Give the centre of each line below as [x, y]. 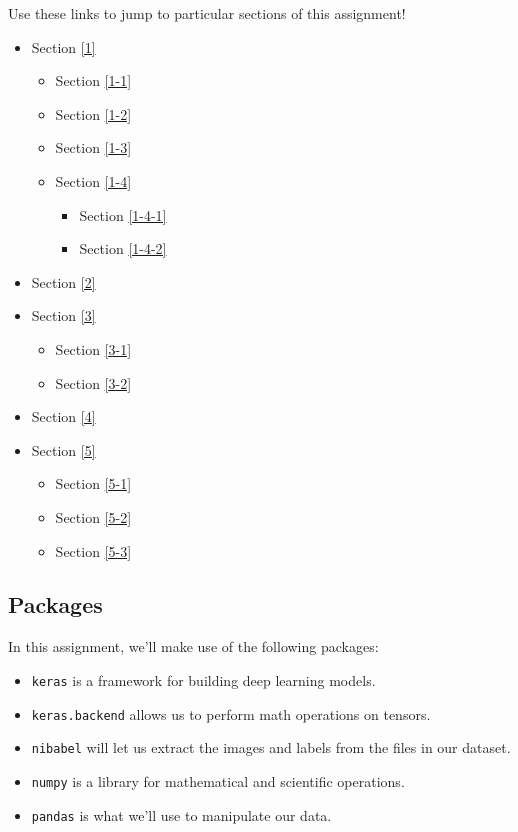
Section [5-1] [93, 483]
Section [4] [63, 416]
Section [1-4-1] [123, 214]
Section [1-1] [93, 80]
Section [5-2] [93, 516]
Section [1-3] [93, 147]
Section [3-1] [93, 348]
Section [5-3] [93, 550]
